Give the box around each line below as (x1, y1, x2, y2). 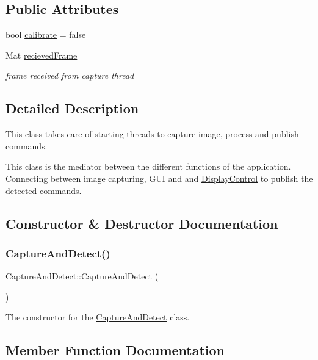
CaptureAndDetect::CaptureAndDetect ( (5, 270, 159, 283)
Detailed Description (5, 99, 139, 118)
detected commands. (5, 184, 82, 196)
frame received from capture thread (5, 69, 134, 82)
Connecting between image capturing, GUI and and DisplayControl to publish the (5, 171, 313, 184)
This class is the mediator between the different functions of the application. (5, 160, 291, 173)
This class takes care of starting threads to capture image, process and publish (5, 128, 299, 140)
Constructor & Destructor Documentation (5, 214, 278, 232)
